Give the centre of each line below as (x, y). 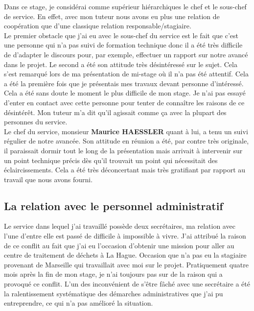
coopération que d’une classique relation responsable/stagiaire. (98, 26)
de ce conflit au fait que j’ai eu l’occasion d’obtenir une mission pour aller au (119, 245)
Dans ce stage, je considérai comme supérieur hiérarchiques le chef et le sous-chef (125, 6)
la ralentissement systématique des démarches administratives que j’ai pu (114, 293)
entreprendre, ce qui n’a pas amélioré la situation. (79, 303)
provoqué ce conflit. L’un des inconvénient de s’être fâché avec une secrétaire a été (127, 284)
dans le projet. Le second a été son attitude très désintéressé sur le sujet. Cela (121, 64)
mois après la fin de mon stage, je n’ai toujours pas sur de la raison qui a (113, 274)
